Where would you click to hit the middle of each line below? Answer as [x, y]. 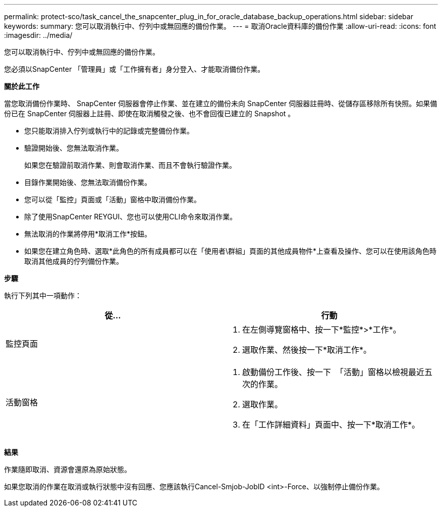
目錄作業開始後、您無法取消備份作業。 [88, 182]
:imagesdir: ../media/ [38, 35]
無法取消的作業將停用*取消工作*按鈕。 [88, 234]
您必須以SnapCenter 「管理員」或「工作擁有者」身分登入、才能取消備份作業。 [134, 69]
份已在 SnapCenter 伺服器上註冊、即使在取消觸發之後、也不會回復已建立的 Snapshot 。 [150, 113]
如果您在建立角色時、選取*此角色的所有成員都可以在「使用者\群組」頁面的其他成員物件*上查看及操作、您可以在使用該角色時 [231, 251]
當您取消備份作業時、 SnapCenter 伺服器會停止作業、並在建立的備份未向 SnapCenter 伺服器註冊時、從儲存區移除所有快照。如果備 [221, 103]
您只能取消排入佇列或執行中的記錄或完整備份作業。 [109, 131]
